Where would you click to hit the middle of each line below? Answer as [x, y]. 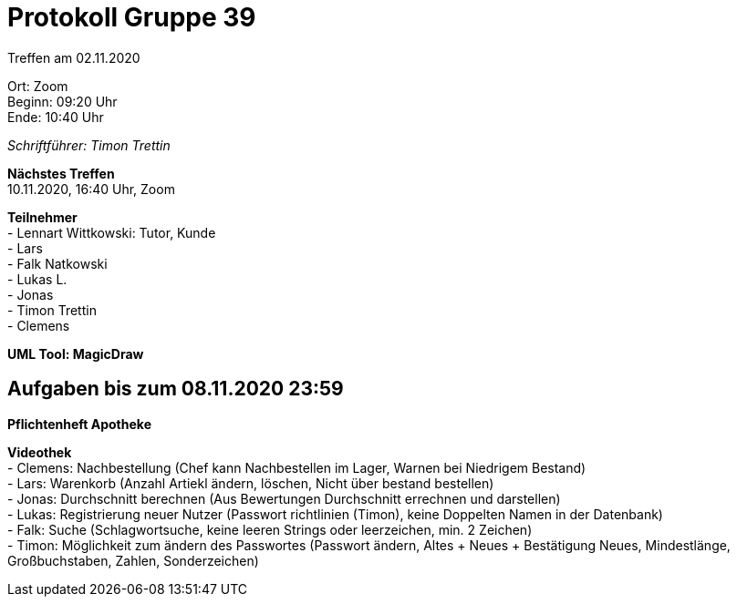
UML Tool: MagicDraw [76, 353]
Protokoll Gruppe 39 [132, 17]
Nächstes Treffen [61, 173]
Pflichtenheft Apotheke [79, 424]
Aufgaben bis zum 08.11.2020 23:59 [176, 389]
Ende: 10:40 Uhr [56, 117]
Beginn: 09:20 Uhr [62, 101]
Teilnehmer [42, 217]
